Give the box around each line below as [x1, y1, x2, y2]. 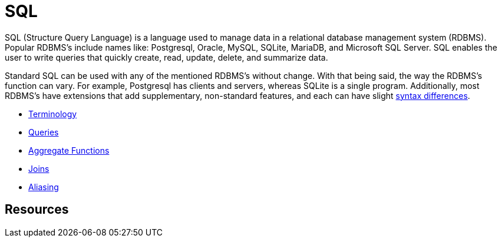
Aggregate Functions [28, 145, 110, 155]
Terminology [28, 108, 77, 119]
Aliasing [28, 181, 59, 192]
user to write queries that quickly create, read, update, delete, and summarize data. [5, 52, 328, 62]
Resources [5, 202, 69, 217]
